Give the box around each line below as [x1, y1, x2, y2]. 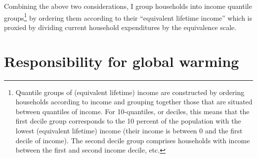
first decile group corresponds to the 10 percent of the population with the [15, 116, 241, 126]
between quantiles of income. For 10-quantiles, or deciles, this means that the [15, 106, 250, 116]
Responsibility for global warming [4, 51, 239, 71]
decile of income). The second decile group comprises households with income [15, 135, 250, 145]
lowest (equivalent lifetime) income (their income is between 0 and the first [15, 125, 243, 135]
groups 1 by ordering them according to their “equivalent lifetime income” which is [4, 11, 253, 23]
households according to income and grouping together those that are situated [15, 96, 253, 107]
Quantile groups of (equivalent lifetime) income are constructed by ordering [15, 87, 245, 97]
